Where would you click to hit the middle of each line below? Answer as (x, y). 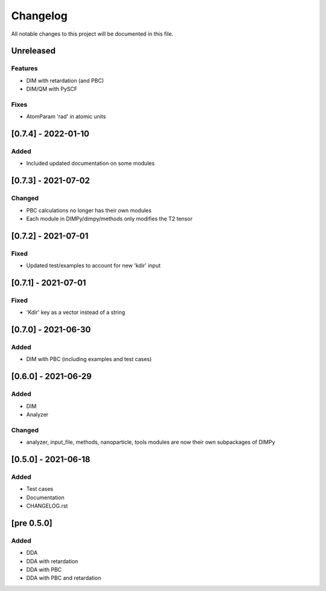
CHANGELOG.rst (47, 506)
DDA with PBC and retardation (64, 578)
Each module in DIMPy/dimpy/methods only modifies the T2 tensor (109, 219)
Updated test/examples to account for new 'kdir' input (94, 266)
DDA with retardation (52, 561)
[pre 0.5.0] (32, 523)
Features (24, 68)
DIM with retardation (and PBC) (65, 80)
